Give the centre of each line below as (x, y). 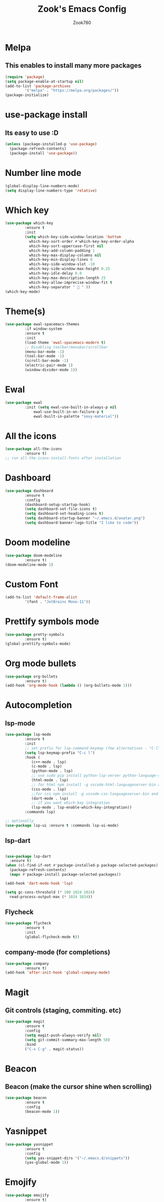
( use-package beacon (26, 1098)
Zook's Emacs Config (82, 9)
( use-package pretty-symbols (35, 635)
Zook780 (82, 23)
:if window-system (43, 329)
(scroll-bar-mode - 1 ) (47, 361)
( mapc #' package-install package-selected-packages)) (65, 875)
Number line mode (43, 173)
